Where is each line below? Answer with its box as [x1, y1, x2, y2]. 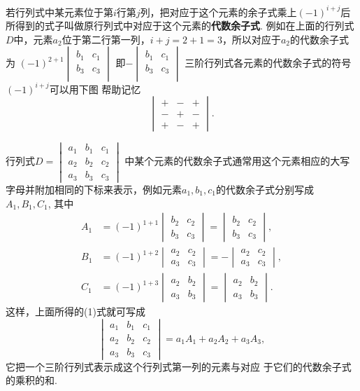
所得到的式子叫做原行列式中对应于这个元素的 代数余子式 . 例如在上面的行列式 [6, 18, 354, 33]
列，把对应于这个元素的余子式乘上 [140, 4, 297, 19]
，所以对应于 [222, 32, 281, 46]
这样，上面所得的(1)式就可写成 [6, 304, 145, 319]
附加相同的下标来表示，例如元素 [34, 182, 182, 196]
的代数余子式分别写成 [216, 182, 315, 196]
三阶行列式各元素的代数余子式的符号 [185, 55, 352, 70]
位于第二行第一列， [62, 32, 150, 46]
